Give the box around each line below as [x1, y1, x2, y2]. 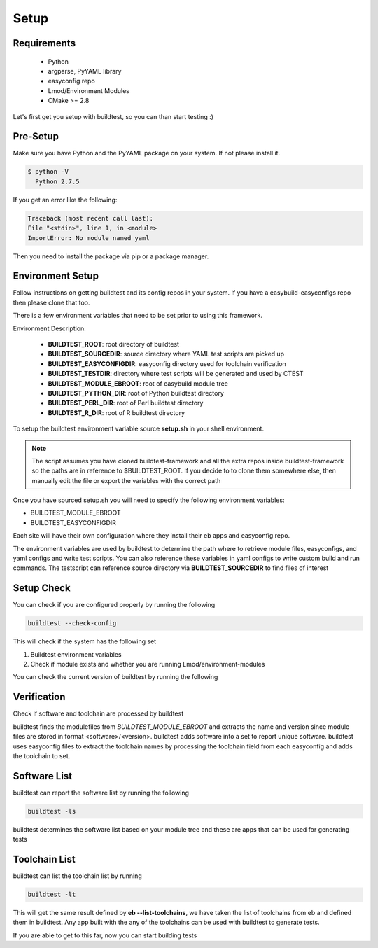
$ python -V [27, 168, 69, 176]
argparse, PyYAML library [48, 67, 122, 75]
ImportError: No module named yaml [27, 234, 150, 242]
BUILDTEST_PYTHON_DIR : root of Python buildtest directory [48, 389, 224, 397]
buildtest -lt [27, 891, 76, 899]
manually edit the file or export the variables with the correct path [31, 476, 221, 485]
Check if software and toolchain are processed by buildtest [13, 709, 184, 718]
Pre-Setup [13, 130, 59, 143]
